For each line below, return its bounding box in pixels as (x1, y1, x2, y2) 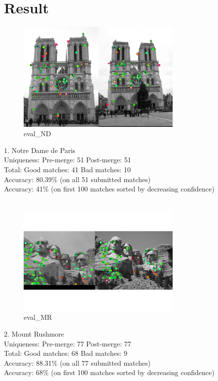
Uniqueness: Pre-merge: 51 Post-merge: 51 (4, 154, 131, 165)
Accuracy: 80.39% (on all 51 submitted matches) (4, 174, 151, 184)
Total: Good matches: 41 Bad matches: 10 (4, 164, 131, 174)
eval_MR (24, 312, 52, 322)
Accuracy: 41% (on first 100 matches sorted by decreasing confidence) (4, 184, 215, 194)
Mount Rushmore (11, 328, 65, 339)
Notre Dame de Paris (11, 145, 75, 155)
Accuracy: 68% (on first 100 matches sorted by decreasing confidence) (4, 367, 215, 378)
